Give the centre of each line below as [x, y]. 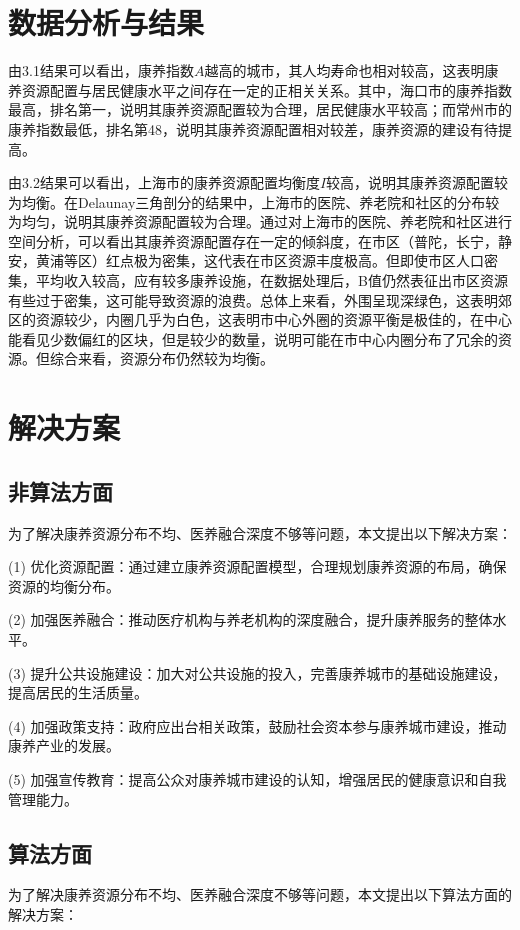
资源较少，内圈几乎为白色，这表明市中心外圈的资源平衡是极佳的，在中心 [273, 319]
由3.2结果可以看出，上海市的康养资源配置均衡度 [164, 182]
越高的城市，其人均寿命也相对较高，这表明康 [351, 70]
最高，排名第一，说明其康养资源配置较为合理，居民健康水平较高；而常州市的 [260, 109]
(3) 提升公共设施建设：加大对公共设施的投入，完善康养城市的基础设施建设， [257, 672]
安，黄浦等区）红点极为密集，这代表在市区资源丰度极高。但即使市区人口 [246, 260]
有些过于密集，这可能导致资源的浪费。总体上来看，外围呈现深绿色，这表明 [253, 299]
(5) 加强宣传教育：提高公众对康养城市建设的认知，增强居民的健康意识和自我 [257, 778]
